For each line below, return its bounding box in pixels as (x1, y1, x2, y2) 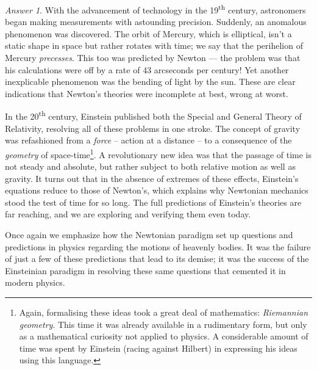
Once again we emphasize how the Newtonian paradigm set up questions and (5, 228, 293, 241)
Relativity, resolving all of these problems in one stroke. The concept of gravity (5, 122, 301, 134)
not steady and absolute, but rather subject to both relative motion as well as (5, 160, 296, 173)
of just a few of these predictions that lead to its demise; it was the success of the (5, 252, 309, 265)
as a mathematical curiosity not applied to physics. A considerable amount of (19, 330, 308, 343)
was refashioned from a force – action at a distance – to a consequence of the (5, 134, 292, 147)
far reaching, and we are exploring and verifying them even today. (5, 208, 251, 220)
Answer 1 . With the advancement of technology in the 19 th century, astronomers (5, 2, 306, 16)
